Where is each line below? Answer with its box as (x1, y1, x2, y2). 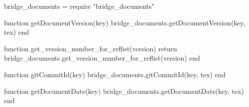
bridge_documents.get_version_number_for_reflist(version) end (4, 53, 200, 63)
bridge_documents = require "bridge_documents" (4, 1, 154, 11)
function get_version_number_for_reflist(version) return (4, 43, 177, 53)
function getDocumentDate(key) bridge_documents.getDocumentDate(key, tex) (4, 86, 244, 96)
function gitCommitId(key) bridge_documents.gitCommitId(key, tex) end (4, 69, 226, 79)
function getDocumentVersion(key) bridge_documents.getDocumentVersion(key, (4, 17, 246, 27)
